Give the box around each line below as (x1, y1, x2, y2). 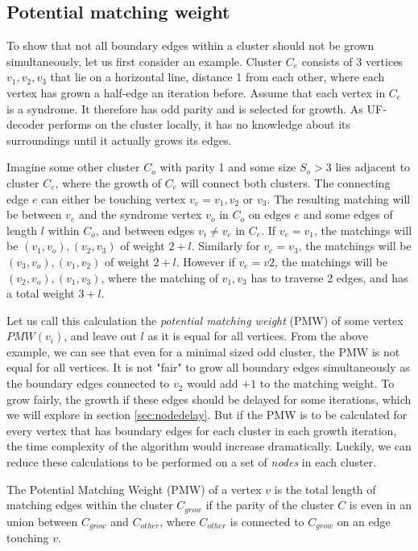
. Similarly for (191, 237, 260, 254)
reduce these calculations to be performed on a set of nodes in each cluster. (6, 454, 377, 471)
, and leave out (64, 327, 137, 344)
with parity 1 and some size (159, 158, 296, 175)
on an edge (337, 512, 391, 529)
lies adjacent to (335, 158, 411, 175)
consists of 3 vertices (301, 52, 403, 69)
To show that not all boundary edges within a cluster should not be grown (6, 37, 375, 54)
